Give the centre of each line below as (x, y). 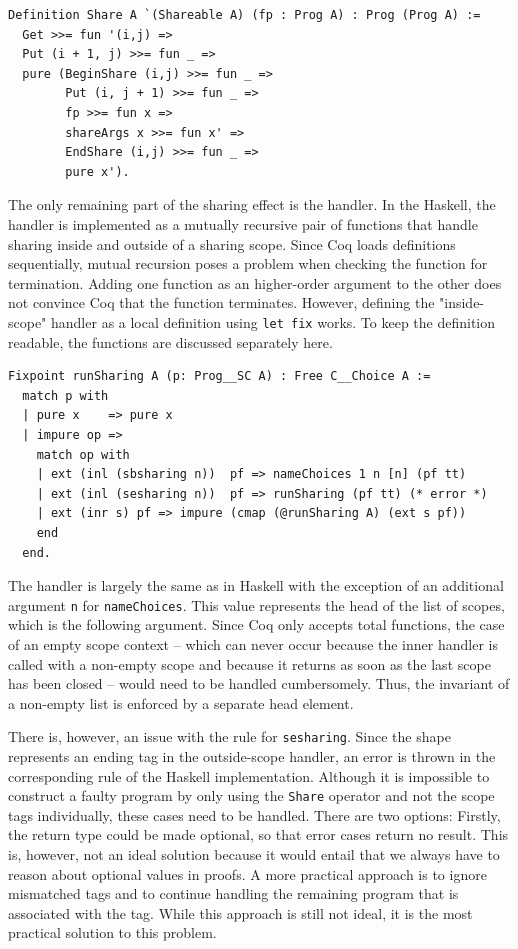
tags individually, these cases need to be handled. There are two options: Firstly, (254, 814)
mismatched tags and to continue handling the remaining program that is (233, 893)
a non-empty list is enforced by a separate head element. (181, 702)
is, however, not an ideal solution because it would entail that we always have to (254, 854)
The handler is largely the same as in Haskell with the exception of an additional (256, 585)
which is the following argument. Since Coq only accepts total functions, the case (256, 624)
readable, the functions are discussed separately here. (170, 341)
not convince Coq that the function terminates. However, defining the (221, 302)
